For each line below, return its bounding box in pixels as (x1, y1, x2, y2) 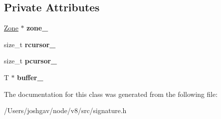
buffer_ (17, 72, 43, 82)
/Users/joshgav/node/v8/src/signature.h (4, 105, 127, 116)
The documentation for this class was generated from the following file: (4, 89, 218, 99)
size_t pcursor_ (4, 56, 57, 66)
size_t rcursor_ (4, 39, 56, 49)
